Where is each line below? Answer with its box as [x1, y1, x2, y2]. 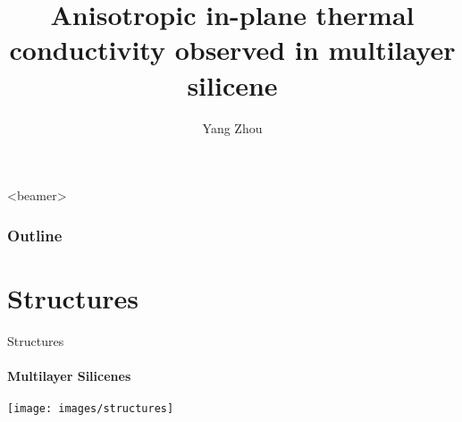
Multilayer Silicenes [7, 366, 131, 384]
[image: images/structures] [7, 402, 174, 416]
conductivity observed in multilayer [9, 31, 456, 68]
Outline [7, 224, 63, 246]
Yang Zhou [202, 118, 263, 137]
